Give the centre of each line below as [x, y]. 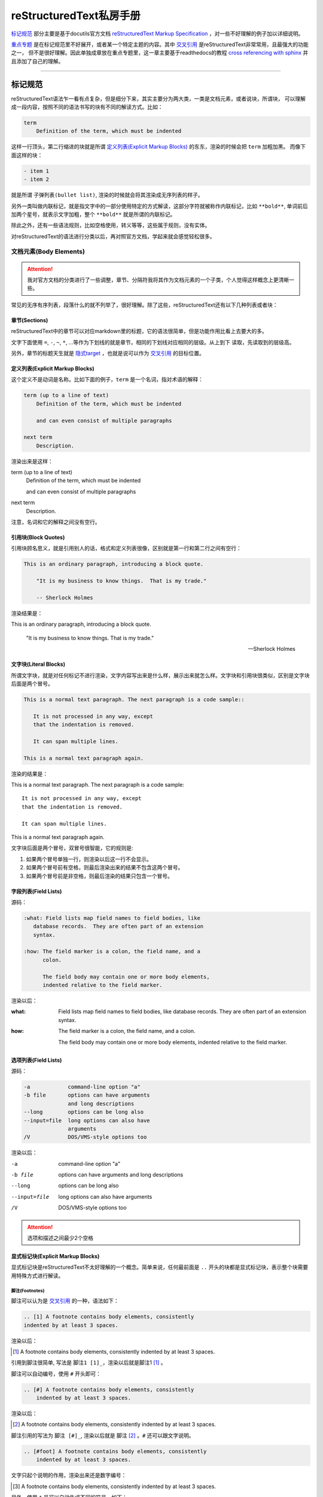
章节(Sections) [30, 320]
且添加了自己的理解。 [37, 61]
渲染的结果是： [29, 774]
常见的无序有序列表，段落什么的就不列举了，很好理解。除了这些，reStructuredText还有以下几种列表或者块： [144, 305]
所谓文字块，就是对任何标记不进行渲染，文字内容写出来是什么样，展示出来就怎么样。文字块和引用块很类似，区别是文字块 [160, 675]
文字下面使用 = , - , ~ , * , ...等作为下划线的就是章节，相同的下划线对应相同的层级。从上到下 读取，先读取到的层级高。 [153, 342]
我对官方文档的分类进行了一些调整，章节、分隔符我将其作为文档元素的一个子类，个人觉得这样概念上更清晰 [158, 280]
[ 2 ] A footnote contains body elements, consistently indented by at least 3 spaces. [115, 1425]
